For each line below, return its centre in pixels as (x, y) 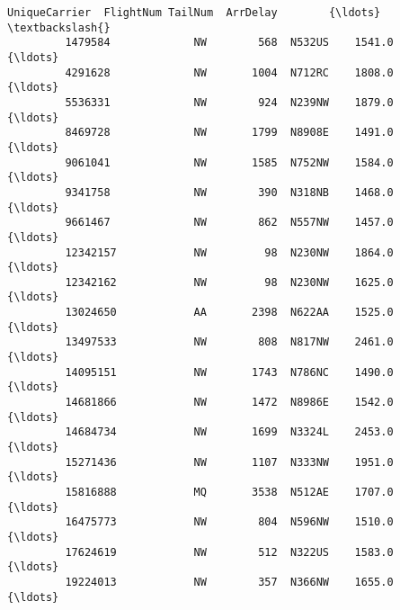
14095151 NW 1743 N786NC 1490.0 (229, 372)
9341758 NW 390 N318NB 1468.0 (229, 192)
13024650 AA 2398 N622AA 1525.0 (229, 313)
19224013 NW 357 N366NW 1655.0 (229, 582)
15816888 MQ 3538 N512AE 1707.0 (229, 492)
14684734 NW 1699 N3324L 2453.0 (229, 432)
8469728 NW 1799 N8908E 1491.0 (229, 133)
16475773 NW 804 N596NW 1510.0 (229, 522)
